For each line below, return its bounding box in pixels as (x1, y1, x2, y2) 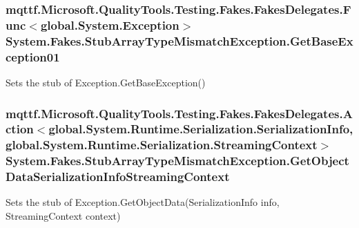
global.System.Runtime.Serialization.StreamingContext (6, 136, 318, 153)
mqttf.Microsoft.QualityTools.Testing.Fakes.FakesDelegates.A (6, 104, 353, 122)
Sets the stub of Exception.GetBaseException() (6, 75, 206, 89)
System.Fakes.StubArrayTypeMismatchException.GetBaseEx (6, 32, 353, 49)
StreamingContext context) (6, 209, 121, 223)
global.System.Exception (40, 16, 179, 33)
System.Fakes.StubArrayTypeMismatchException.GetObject (6, 152, 349, 169)
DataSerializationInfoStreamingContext (6, 168, 230, 185)
